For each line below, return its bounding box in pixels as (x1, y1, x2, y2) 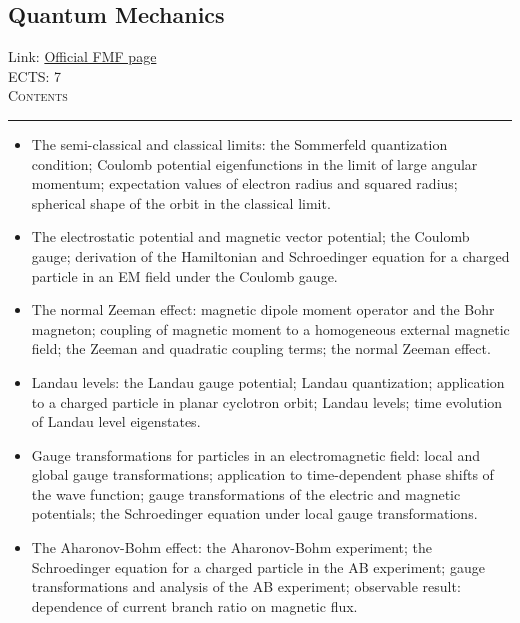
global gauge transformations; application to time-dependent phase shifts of (31, 464, 494, 485)
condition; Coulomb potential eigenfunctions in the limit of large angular (31, 153, 478, 174)
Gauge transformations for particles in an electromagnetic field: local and (31, 444, 480, 465)
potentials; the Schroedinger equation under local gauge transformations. (31, 503, 478, 524)
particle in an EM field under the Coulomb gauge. (31, 265, 338, 286)
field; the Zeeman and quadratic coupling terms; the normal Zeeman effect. (31, 338, 491, 359)
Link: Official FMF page (8, 46, 157, 67)
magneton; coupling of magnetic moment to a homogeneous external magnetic (31, 318, 510, 339)
